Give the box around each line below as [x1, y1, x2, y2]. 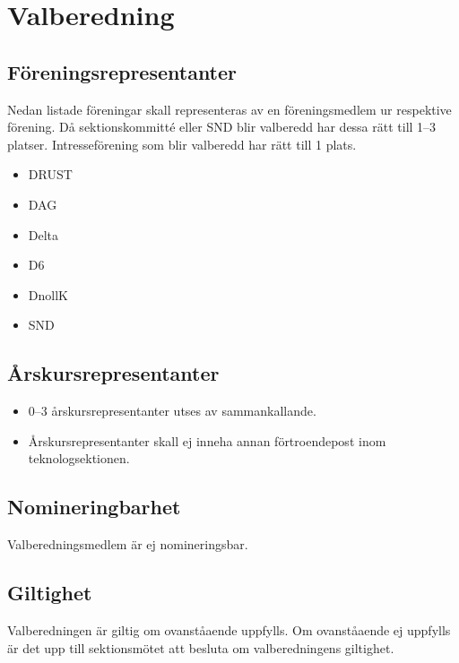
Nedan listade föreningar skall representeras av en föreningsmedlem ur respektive [7, 99, 452, 118]
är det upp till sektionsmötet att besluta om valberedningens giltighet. [7, 638, 394, 657]
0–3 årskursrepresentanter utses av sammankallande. [28, 401, 316, 420]
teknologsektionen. [28, 449, 130, 468]
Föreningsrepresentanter [7, 57, 238, 85]
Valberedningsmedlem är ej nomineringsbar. [7, 535, 248, 554]
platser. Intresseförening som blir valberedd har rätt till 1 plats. [7, 134, 357, 153]
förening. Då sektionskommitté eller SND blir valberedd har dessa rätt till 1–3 [7, 117, 437, 136]
